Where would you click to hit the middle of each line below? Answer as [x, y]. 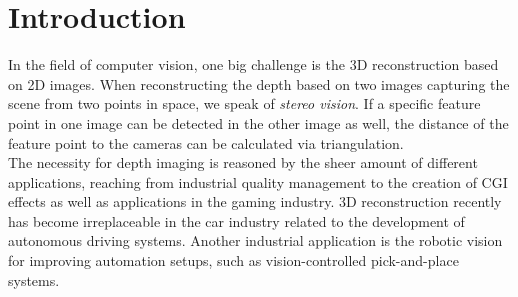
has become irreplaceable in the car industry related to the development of [236, 220]
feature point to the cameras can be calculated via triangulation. [206, 142]
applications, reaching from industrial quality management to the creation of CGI [258, 181]
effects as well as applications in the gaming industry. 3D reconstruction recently [255, 201]
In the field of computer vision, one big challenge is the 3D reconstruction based [253, 64]
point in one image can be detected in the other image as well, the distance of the [258, 122]
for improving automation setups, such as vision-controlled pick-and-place [233, 260]
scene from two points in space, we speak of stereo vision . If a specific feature [244, 103]
